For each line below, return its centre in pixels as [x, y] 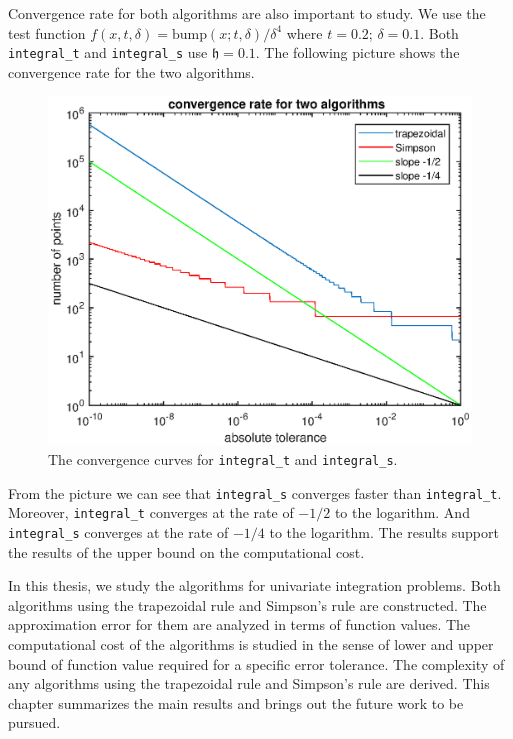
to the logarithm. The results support [384, 532]
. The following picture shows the [357, 52]
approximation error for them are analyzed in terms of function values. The [239, 624]
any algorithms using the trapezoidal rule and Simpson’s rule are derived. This [249, 683]
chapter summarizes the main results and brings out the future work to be [236, 702]
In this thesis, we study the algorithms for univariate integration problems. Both [254, 585]
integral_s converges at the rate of [118, 532]
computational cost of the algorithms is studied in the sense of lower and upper [251, 644]
